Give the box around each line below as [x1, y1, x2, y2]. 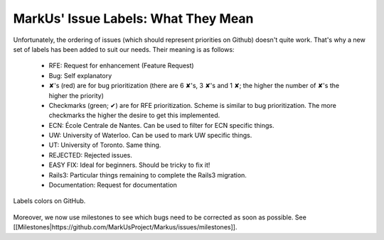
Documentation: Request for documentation [48, 181, 177, 190]
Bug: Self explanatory [48, 71, 112, 80]
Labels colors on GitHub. [13, 197, 86, 205]
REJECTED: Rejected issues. [48, 151, 133, 159]
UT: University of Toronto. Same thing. [48, 141, 161, 149]
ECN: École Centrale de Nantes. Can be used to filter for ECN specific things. [48, 121, 274, 129]
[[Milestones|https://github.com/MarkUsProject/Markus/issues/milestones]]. [13, 223, 238, 231]
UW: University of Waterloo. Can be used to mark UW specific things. [48, 131, 252, 140]
